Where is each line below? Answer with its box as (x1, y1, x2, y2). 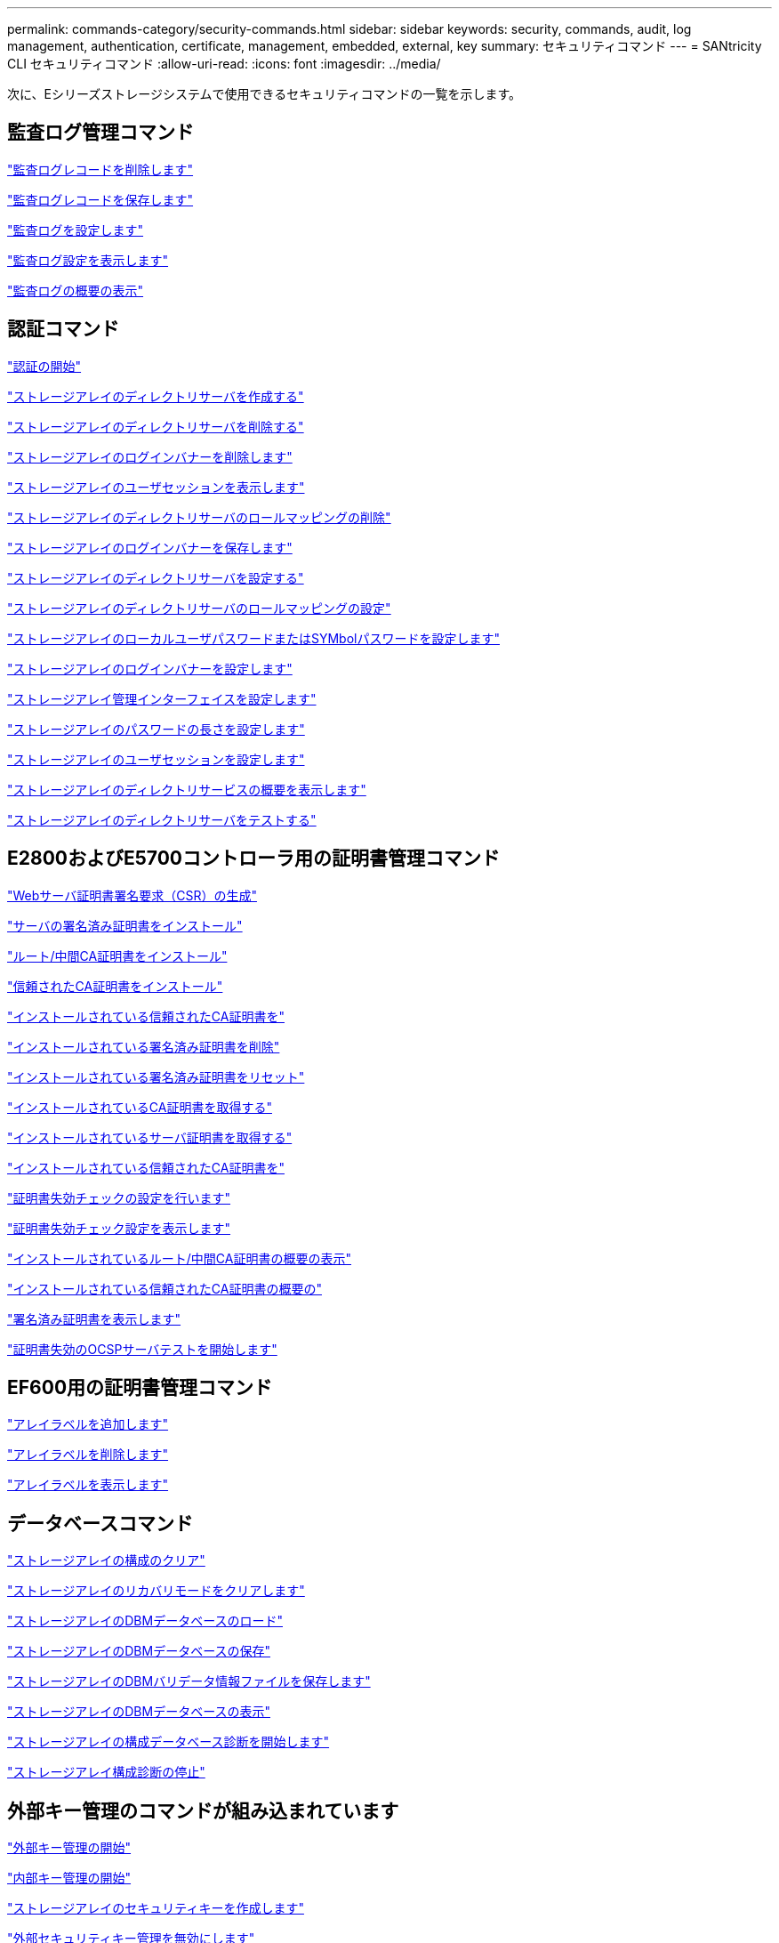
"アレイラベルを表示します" (7, 1477, 169, 1493)
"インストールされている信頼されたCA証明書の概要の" (7, 1280, 322, 1296)
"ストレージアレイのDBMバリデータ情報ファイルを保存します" (7, 1673, 371, 1689)
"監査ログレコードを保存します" (7, 191, 194, 207)
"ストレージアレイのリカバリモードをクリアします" (7, 1583, 305, 1599)
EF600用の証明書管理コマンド (7, 1375, 273, 1399)
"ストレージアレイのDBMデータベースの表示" (7, 1704, 270, 1720)
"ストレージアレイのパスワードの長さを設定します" (7, 721, 305, 737)
